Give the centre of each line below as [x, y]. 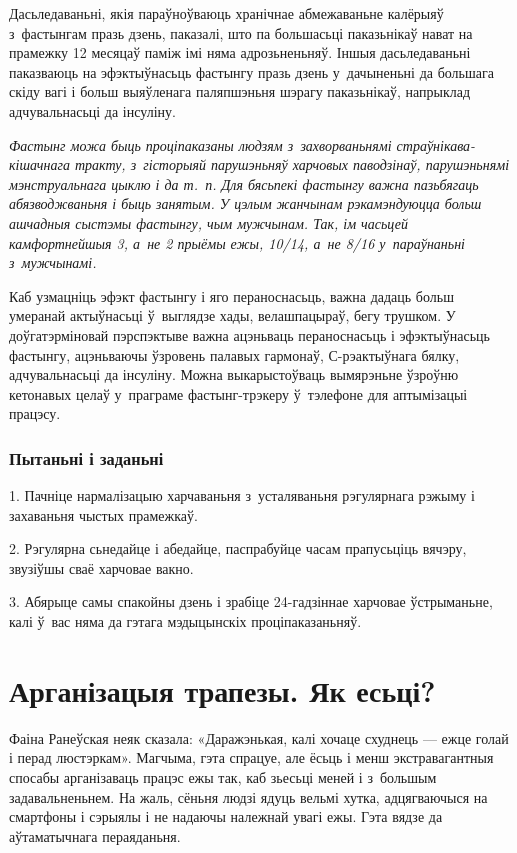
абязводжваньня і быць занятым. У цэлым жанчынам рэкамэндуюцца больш [245, 203]
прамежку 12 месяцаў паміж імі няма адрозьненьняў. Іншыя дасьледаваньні [240, 52]
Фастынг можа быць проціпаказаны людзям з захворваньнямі [200, 144]
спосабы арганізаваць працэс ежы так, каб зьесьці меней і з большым [223, 776]
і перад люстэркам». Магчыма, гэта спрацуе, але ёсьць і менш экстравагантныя [251, 757]
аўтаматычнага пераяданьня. [95, 835]
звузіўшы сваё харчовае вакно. [101, 567]
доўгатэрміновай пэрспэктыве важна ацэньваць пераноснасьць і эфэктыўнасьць [249, 334]
